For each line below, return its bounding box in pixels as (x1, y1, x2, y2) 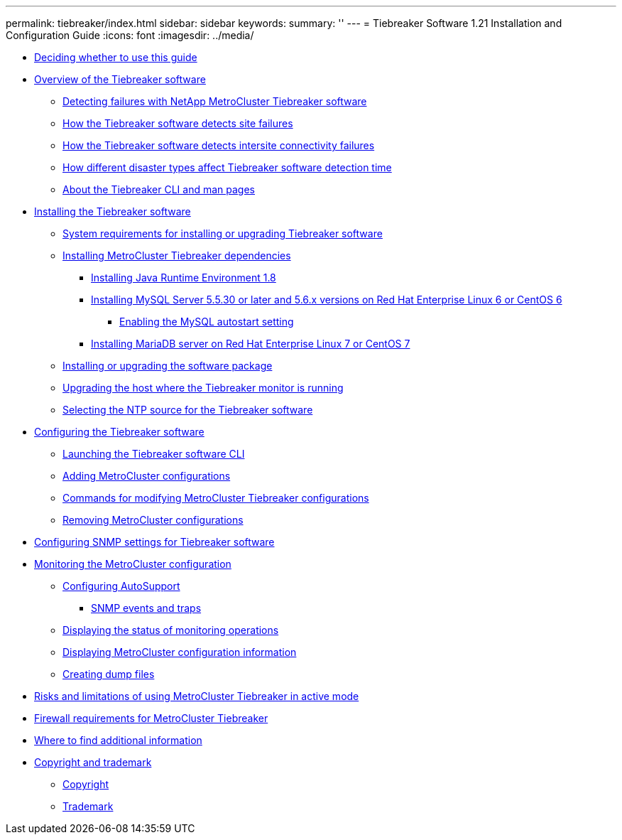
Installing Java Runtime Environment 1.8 (91, 271, 276, 284)
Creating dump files (62, 668, 155, 680)
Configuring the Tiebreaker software (34, 426, 204, 438)
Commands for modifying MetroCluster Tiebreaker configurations (62, 492, 369, 504)
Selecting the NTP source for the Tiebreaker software (62, 404, 313, 416)
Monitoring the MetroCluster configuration (34, 558, 231, 570)
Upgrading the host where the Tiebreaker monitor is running (62, 382, 344, 394)
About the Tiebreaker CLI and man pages (62, 183, 256, 195)
